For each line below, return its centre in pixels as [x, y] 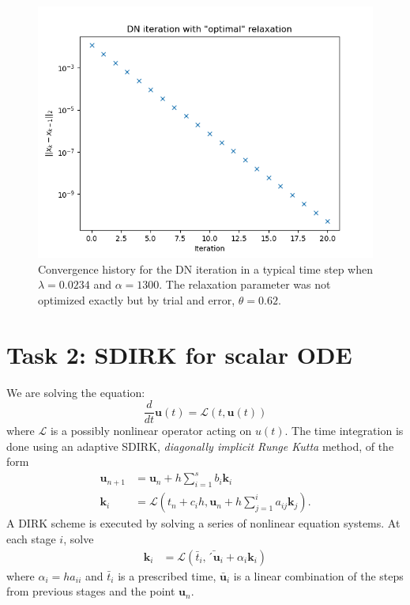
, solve [79, 538]
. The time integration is [344, 431]
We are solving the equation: [76, 392]
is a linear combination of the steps [318, 575]
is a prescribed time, [167, 575]
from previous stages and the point [91, 591]
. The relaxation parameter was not [245, 284]
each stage [31, 538]
